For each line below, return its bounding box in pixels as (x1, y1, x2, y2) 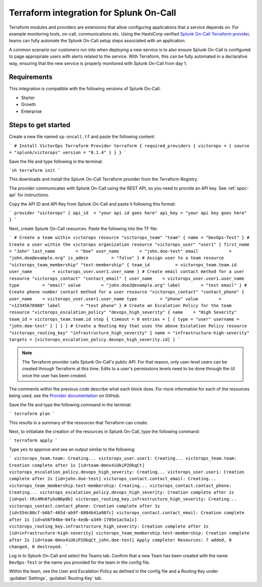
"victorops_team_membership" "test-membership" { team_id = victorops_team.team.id (9, 262, 237, 267)
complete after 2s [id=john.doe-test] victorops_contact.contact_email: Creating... (9, 476, 216, 482)
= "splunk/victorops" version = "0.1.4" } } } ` (9, 150, 127, 155)
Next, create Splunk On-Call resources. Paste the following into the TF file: (9, 225, 158, 231)
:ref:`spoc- (227, 185, 249, 191)
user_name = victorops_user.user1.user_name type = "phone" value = (9, 296, 222, 301)
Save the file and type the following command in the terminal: (9, 401, 132, 408)
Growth (21, 102, 36, 107)
